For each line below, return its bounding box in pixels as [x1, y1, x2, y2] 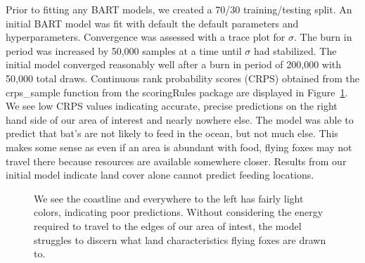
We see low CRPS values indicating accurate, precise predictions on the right [6, 98, 338, 113]
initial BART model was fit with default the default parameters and [6, 15, 299, 30]
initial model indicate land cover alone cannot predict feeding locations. [6, 167, 314, 182]
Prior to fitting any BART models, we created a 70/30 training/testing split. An [6, 2, 352, 16]
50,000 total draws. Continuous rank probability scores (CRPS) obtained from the [6, 70, 359, 85]
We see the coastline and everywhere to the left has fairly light [34, 191, 304, 205]
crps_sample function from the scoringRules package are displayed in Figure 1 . [6, 84, 348, 99]
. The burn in [293, 30, 352, 44]
